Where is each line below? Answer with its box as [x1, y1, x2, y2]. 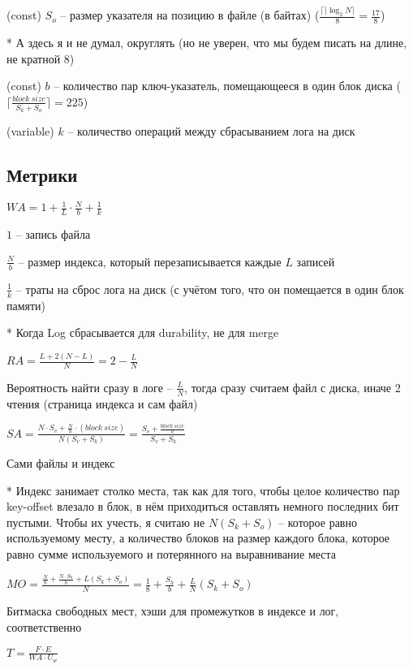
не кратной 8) [6, 50, 75, 67]
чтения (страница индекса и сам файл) [6, 395, 198, 412]
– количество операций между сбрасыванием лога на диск [67, 123, 355, 140]
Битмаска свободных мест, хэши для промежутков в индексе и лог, [6, 602, 339, 619]
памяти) [6, 296, 46, 313]
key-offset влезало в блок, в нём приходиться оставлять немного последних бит [6, 498, 399, 515]
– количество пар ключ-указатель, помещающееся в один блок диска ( [54, 77, 401, 94]
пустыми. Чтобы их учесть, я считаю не [6, 513, 205, 530]
